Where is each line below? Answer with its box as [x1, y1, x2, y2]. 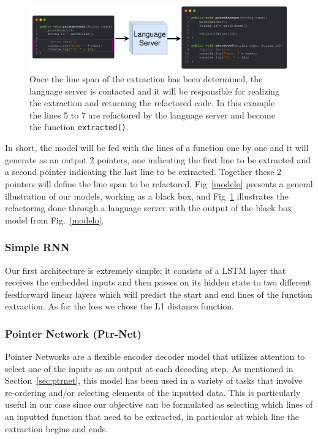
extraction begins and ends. [5, 422, 108, 435]
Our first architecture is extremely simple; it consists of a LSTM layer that [5, 263, 286, 276]
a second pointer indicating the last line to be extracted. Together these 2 [5, 165, 282, 178]
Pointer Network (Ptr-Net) [5, 325, 142, 341]
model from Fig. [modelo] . [5, 213, 104, 226]
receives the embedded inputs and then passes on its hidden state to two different [5, 276, 311, 289]
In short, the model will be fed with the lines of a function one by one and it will [5, 141, 309, 154]
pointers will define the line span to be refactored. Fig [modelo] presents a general [5, 177, 313, 190]
